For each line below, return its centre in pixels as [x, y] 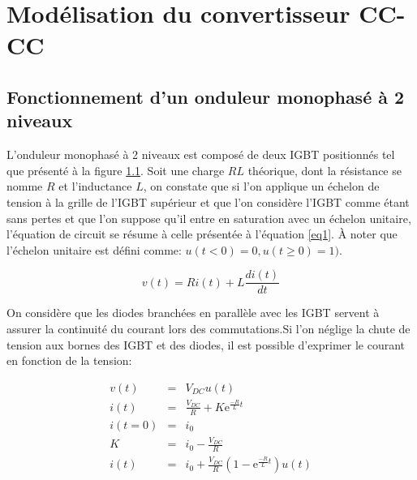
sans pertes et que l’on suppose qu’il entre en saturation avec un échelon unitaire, [209, 218]
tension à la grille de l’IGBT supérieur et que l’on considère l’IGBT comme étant [208, 201]
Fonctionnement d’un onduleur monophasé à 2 [206, 96]
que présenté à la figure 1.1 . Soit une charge [116, 170]
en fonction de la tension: [69, 360]
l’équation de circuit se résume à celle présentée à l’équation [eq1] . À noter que [202, 234]
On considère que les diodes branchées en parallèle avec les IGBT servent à [193, 313]
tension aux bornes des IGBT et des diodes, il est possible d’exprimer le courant [206, 344]
